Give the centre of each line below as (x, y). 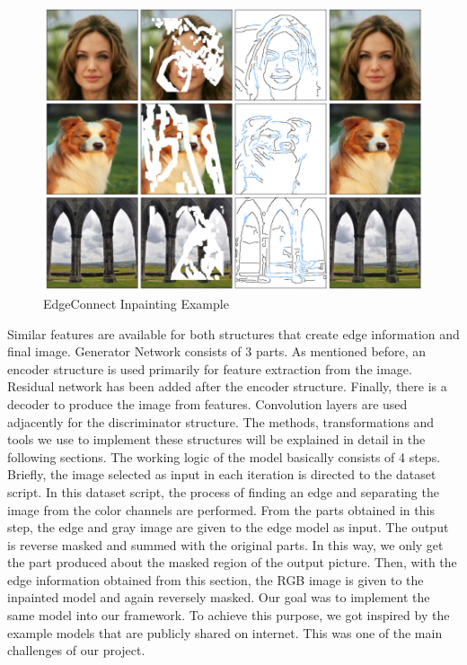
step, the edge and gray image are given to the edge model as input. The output (228, 527)
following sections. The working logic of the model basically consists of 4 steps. (224, 456)
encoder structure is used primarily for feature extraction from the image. (210, 368)
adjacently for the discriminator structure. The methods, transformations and (221, 421)
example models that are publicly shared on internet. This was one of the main (225, 632)
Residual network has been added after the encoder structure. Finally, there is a (227, 386)
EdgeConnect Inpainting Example (136, 303)
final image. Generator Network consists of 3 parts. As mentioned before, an (217, 351)
